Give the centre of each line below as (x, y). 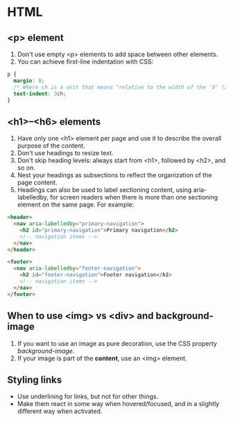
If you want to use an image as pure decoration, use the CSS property (117, 343)
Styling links (35, 379)
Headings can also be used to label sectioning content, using (104, 190)
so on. (26, 168)
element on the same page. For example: (76, 204)
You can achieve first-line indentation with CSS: (85, 62)
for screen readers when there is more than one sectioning (134, 197)
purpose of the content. (51, 146)
